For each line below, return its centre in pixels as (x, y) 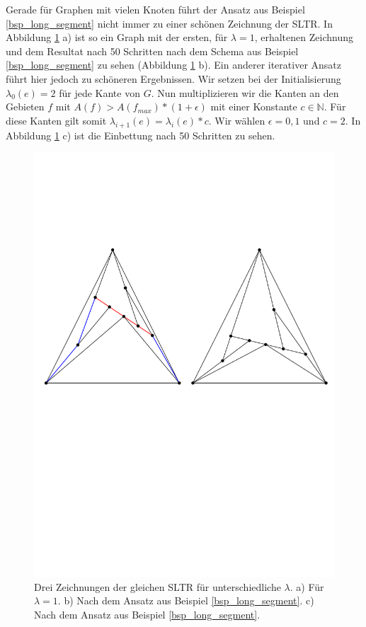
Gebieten (25, 107)
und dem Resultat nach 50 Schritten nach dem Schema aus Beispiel (152, 51)
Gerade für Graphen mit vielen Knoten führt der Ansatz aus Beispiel (155, 9)
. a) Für (307, 586)
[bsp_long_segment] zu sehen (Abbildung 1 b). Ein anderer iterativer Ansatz (173, 65)
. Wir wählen (237, 120)
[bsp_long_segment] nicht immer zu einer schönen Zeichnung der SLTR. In (169, 23)
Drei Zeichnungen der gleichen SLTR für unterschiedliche (158, 586)
